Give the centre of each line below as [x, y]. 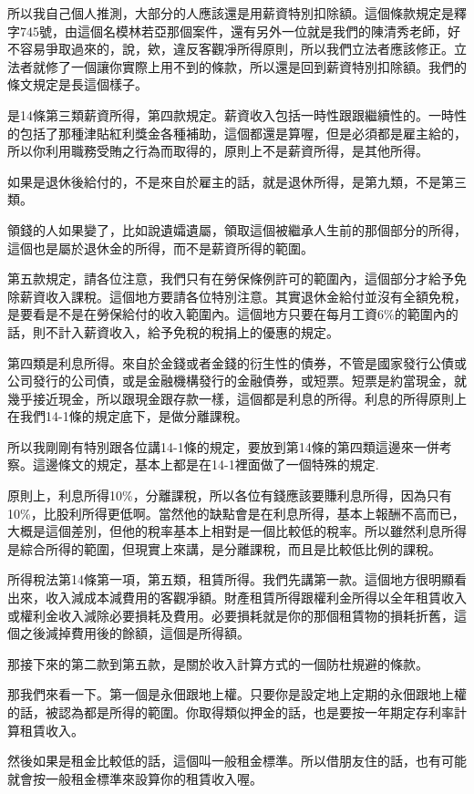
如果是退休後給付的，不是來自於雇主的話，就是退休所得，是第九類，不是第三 [237, 181]
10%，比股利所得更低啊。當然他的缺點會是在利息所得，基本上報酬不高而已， [236, 513]
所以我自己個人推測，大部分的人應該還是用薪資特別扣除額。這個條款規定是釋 [237, 13]
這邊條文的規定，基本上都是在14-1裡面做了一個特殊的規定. [206, 464]
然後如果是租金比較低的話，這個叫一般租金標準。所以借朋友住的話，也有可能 [237, 761]
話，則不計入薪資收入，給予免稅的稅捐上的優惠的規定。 [173, 331]
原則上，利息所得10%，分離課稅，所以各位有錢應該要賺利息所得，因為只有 [230, 495]
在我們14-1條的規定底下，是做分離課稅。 [128, 416]
